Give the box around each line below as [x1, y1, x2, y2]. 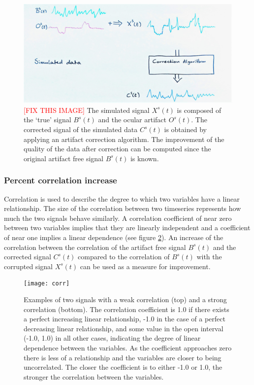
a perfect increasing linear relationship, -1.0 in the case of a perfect [24, 314, 225, 324]
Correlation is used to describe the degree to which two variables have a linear [4, 193, 240, 204]
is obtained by [164, 124, 207, 135]
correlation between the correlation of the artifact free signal [4, 242, 186, 252]
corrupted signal [4, 261, 53, 271]
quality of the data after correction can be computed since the [24, 143, 211, 154]
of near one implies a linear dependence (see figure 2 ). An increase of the [4, 232, 223, 242]
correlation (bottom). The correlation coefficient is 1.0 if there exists [24, 304, 229, 314]
